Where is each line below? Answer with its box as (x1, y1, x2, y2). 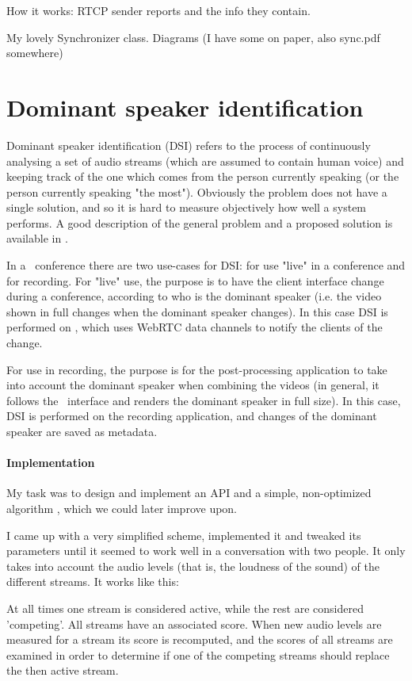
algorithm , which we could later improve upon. (6, 499, 238, 516)
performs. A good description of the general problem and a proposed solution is (6, 214, 393, 231)
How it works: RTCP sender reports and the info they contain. (6, 2, 311, 18)
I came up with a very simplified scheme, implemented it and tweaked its (6, 526, 361, 543)
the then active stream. (6, 662, 119, 679)
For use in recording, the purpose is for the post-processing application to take (6, 361, 387, 377)
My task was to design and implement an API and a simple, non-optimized (6, 484, 372, 501)
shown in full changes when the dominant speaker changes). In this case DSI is (6, 303, 388, 319)
